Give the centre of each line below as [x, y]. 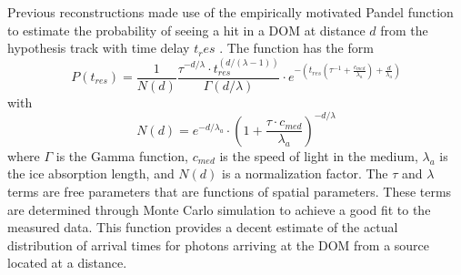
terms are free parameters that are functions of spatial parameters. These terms [230, 191]
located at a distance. [67, 263]
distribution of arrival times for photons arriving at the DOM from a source [219, 244]
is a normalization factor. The [305, 173]
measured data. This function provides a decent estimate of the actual [203, 227]
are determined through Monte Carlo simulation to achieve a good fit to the [219, 209]
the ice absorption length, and [91, 173]
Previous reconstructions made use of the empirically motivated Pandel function [230, 12]
